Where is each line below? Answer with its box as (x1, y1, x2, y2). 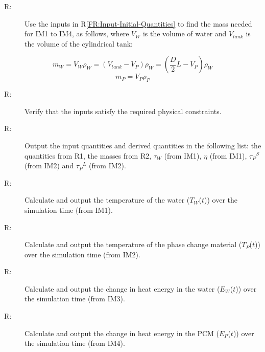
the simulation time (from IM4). (25, 338, 125, 348)
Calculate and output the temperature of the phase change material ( (25, 239, 242, 250)
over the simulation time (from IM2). (25, 249, 140, 259)
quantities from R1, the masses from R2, (25, 150, 152, 161)
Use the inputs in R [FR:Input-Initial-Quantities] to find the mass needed (25, 18, 252, 29)
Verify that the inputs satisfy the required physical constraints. (25, 105, 222, 116)
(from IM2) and (25, 160, 74, 171)
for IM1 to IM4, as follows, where (25, 28, 129, 39)
